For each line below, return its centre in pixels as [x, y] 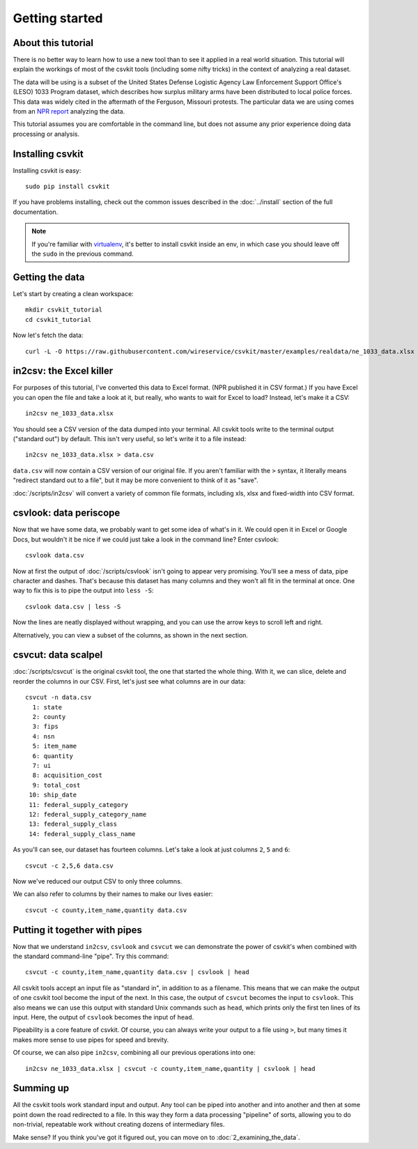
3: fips [45, 727]
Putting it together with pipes [77, 930]
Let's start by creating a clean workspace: [73, 293]
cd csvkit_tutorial [59, 319]
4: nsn [44, 736]
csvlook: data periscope [67, 513]
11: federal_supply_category [79, 804]
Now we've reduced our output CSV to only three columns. [98, 881]
